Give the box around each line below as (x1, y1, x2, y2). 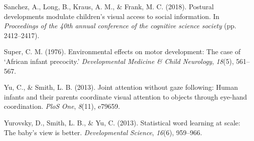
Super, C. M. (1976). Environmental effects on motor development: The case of (4, 46, 241, 57)
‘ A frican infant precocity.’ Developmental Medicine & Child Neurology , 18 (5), (4, 56, 234, 66)
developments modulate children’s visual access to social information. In (4, 11, 220, 21)
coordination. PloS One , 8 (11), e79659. (4, 101, 120, 111)
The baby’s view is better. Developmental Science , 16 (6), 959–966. (4, 127, 202, 137)
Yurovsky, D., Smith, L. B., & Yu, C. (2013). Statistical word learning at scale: (4, 117, 240, 127)
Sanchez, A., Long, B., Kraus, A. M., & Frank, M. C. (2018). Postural (4, 1, 214, 11)
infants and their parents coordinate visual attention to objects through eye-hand (4, 91, 247, 101)
